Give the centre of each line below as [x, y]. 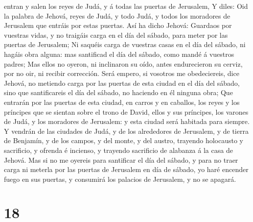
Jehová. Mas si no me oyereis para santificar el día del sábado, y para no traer [121, 160]
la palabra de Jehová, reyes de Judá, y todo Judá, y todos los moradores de [117, 15]
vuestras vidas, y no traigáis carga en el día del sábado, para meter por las [116, 35]
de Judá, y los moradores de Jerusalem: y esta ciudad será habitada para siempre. [127, 121]
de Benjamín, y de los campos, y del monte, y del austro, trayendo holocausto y [124, 140]
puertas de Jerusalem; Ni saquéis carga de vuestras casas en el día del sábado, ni [125, 44]
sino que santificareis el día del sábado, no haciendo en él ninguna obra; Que [118, 92]
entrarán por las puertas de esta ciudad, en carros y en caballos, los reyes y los [122, 102]
